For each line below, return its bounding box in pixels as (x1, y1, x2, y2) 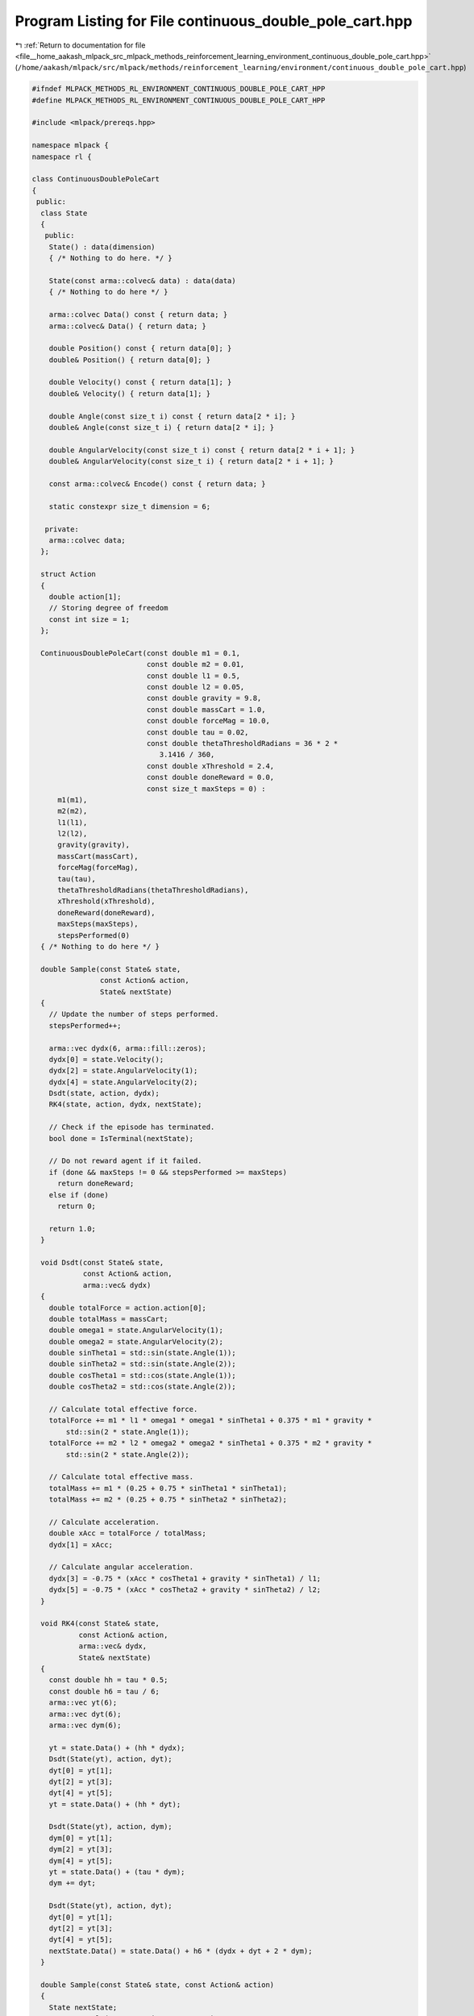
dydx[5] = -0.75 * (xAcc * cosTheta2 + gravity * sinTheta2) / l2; (48, 1585, 322, 1594)
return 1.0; (48, 1224, 97, 1233)
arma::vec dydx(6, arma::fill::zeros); (48, 1043, 207, 1052)
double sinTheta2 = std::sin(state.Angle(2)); (48, 1360, 237, 1368)
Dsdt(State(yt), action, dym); (48, 1822, 173, 1831)
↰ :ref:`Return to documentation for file (15, 40, 146, 50)
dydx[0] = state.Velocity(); (48, 1055, 164, 1064)
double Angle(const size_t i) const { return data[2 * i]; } (48, 411, 296, 421)
